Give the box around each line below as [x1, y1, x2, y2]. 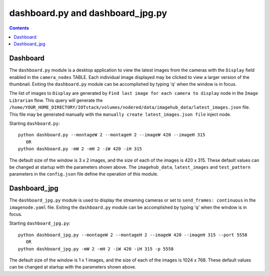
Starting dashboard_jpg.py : [9, 220, 70, 227]
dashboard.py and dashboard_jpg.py [9, 7, 167, 18]
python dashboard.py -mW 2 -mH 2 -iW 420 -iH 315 [18, 146, 142, 152]
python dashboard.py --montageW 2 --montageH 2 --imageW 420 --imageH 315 [18, 132, 205, 138]
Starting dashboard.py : [9, 120, 60, 126]
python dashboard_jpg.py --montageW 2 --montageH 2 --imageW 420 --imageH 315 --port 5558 [18, 232, 247, 238]
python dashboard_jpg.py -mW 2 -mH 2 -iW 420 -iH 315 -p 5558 [18, 246, 174, 252]
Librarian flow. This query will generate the [9, 97, 103, 103]
